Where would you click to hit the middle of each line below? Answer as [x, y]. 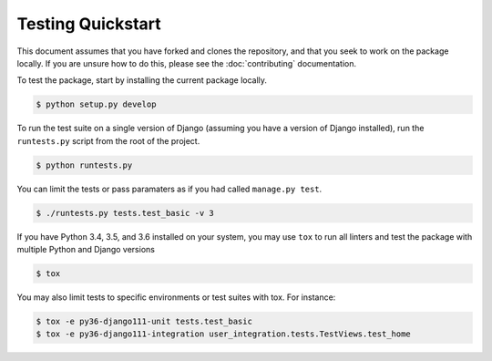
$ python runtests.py [84, 165]
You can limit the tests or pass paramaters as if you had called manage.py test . [169, 189]
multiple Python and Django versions [86, 250]
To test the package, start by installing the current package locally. [142, 80]
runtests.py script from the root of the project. [108, 140]
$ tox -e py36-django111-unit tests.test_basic [144, 321]
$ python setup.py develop [96, 104]
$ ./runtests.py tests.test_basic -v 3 [125, 213]
